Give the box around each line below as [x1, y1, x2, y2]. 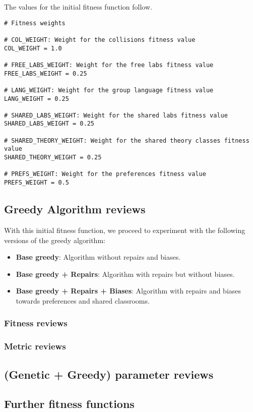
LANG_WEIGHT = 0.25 [4, 95, 69, 102]
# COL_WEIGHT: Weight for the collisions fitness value [4, 36, 196, 43]
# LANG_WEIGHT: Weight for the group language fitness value [4, 86, 214, 94]
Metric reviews [4, 340, 66, 352]
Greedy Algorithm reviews [4, 201, 146, 217]
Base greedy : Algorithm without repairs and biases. [16, 252, 181, 262]
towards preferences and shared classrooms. [16, 295, 150, 306]
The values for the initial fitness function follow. [4, 2, 152, 12]
